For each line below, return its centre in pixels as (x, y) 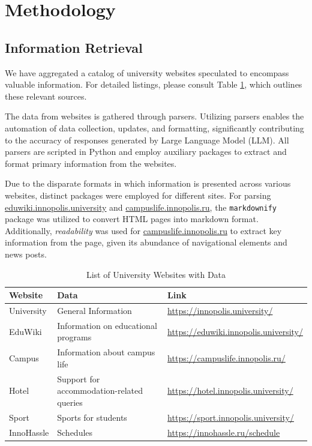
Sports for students (92, 417)
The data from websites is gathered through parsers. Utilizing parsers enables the (154, 116)
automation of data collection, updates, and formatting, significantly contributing (154, 128)
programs (74, 337)
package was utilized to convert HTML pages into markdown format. (132, 219)
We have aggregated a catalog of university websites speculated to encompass (147, 72)
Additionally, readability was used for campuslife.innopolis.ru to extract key (143, 230)
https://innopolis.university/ (220, 310)
